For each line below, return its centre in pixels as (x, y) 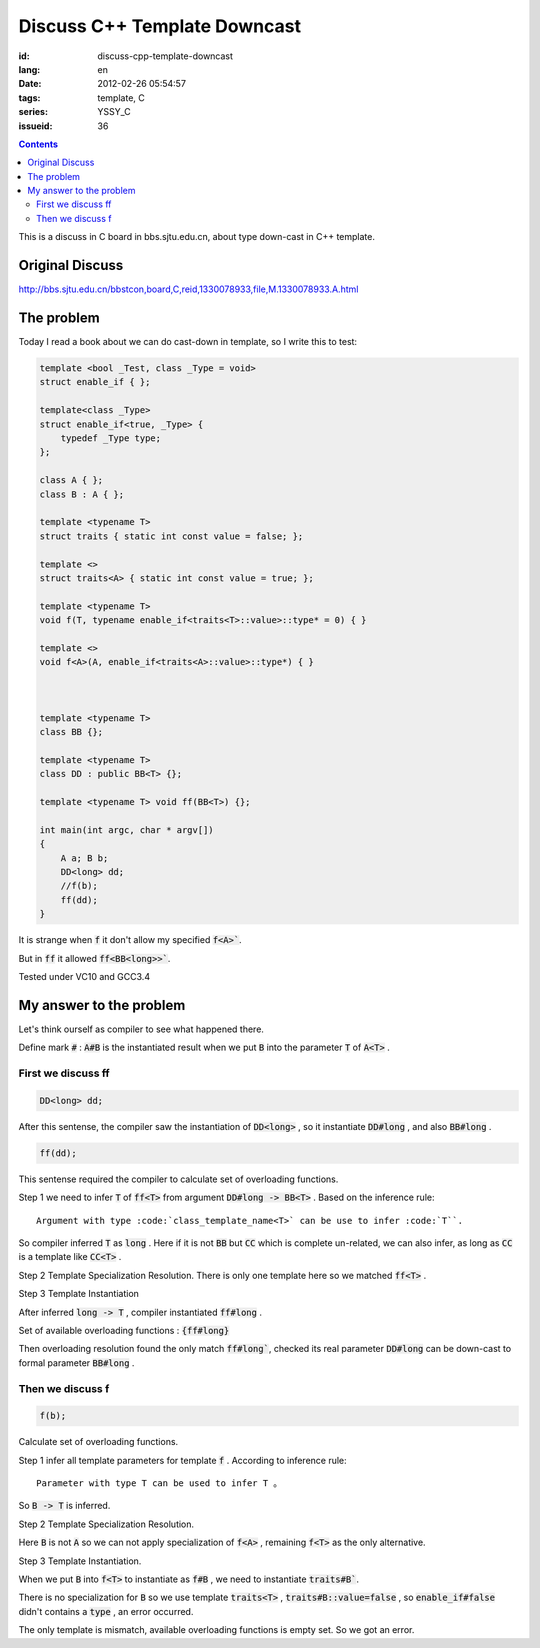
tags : (29, 97)
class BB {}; (71, 732)
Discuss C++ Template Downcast (160, 26)
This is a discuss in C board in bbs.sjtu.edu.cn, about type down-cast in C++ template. (196, 237)
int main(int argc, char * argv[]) (126, 829)
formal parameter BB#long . (76, 1362)
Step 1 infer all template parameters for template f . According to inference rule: (182, 1460)
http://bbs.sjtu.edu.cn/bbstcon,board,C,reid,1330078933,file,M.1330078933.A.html (188, 289)
